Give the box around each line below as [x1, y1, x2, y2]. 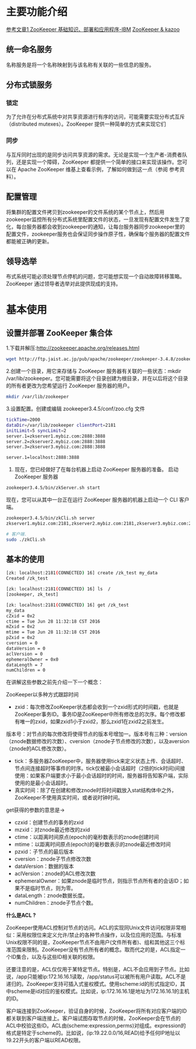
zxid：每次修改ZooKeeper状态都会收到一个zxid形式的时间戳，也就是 [14, 703, 179, 710]
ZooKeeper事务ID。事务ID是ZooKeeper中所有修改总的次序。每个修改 [14, 711, 181, 718]
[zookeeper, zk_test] [6, 592, 59, 598]
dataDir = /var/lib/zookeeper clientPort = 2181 [6, 422, 116, 428]
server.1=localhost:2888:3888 [6, 454, 80, 461]
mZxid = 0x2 [6, 624, 35, 630]
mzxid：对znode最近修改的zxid [14, 826, 90, 833]
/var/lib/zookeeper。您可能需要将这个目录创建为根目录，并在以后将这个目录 [6, 375, 188, 382]
